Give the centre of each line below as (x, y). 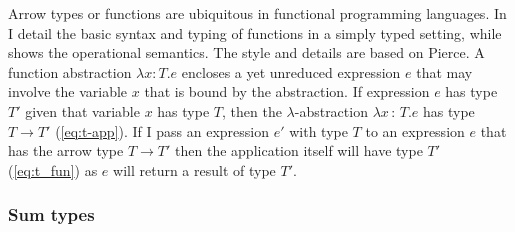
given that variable (82, 110)
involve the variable (68, 91)
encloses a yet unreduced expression (291, 71)
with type (318, 130)
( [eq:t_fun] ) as (53, 169)
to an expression (415, 130)
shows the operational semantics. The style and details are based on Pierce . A (246, 52)
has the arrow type (66, 150)
